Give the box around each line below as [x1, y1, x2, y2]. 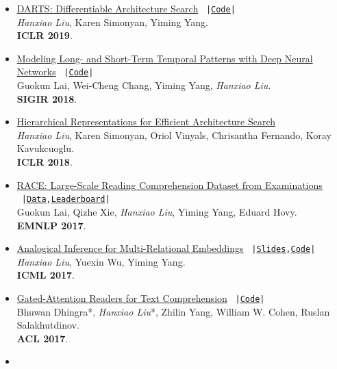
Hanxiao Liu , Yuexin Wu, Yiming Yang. [16, 254, 186, 268]
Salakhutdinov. [16, 318, 79, 332]
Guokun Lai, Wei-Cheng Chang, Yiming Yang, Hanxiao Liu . [16, 78, 271, 92]
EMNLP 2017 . [16, 218, 86, 232]
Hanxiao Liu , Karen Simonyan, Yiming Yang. [16, 14, 209, 29]
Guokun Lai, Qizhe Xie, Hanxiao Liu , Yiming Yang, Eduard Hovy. [16, 204, 297, 218]
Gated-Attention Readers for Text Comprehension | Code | [16, 290, 265, 305]
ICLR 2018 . [16, 155, 73, 169]
